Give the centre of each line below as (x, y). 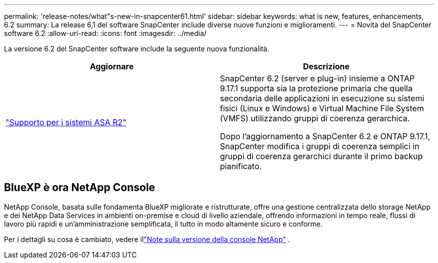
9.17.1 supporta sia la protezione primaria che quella (316, 88)
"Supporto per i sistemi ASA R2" (66, 122)
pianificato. (241, 166)
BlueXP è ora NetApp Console (80, 188)
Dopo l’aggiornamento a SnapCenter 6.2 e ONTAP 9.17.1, (325, 136)
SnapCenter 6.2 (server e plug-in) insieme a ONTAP (317, 78)
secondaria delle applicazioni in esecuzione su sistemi (322, 98)
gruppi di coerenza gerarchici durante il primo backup (321, 156)
